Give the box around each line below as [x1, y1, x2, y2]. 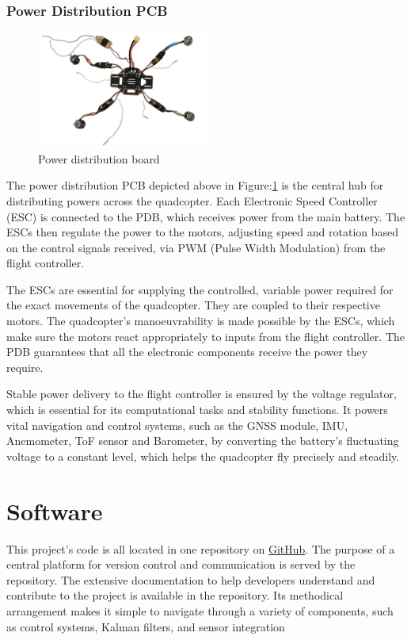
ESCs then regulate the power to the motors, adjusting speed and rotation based [6, 224, 399, 240]
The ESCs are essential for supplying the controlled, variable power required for [6, 281, 394, 297]
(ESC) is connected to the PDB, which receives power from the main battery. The [6, 208, 405, 224]
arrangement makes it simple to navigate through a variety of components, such [6, 602, 394, 619]
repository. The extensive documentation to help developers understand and [6, 571, 375, 588]
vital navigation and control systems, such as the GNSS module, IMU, [6, 416, 348, 433]
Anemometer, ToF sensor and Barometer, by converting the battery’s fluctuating [6, 432, 399, 449]
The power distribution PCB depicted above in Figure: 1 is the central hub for [6, 177, 384, 194]
